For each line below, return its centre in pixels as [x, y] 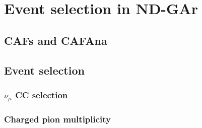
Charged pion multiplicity [58, 119]
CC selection [42, 94]
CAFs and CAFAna [56, 40]
